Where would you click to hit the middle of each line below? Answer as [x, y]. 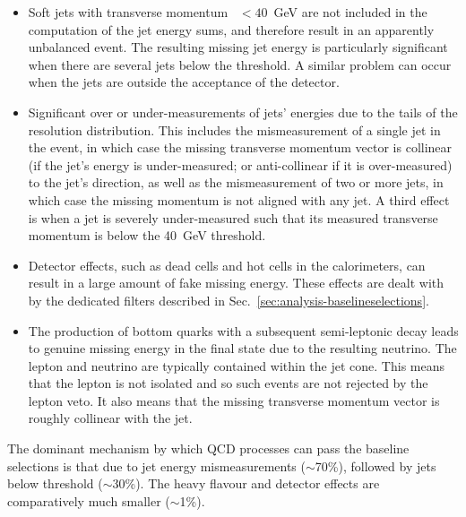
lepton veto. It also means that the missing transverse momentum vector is [234, 400]
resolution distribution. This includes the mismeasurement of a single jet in [234, 129]
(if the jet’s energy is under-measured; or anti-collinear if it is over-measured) [240, 164]
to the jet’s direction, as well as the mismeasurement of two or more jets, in [236, 182]
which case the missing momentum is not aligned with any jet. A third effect [239, 199]
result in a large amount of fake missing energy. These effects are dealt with [236, 283]
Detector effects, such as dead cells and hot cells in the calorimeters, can [227, 265]
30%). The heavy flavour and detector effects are [246, 483]
